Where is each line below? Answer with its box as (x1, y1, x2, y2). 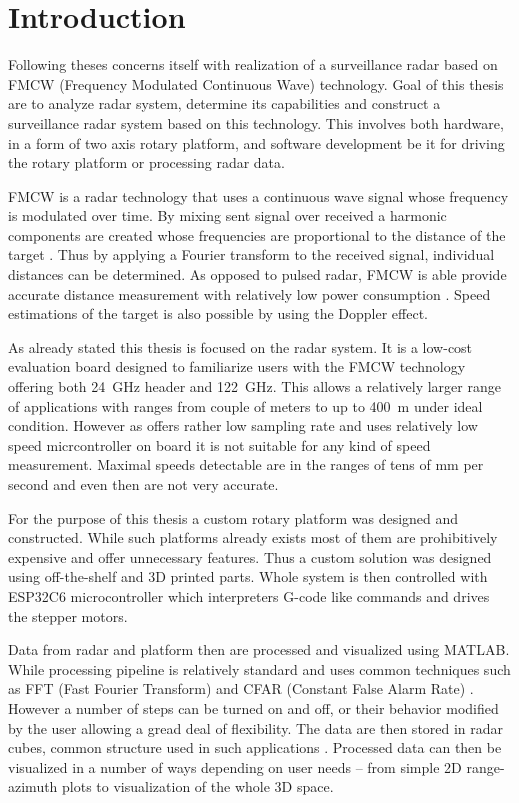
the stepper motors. (8, 605, 128, 626)
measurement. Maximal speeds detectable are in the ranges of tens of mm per (8, 454, 484, 475)
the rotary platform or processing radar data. (8, 152, 285, 173)
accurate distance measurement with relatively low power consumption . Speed (8, 283, 491, 304)
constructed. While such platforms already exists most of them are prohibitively (8, 527, 498, 548)
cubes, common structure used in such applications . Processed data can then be (8, 737, 502, 758)
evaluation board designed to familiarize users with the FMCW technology (8, 356, 466, 377)
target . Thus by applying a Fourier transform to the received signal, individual (8, 244, 495, 265)
